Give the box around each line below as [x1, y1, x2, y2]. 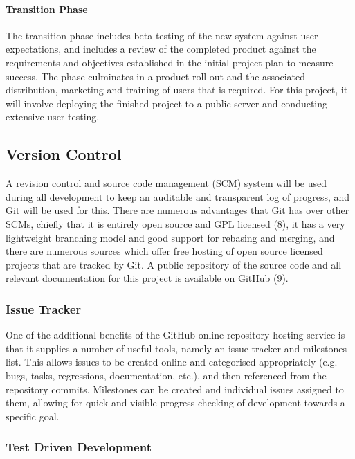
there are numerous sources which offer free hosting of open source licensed [6, 244, 323, 258]
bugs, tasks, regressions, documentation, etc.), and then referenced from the [6, 368, 327, 382]
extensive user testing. [6, 109, 100, 124]
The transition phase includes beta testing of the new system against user [6, 28, 318, 42]
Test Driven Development [6, 438, 152, 456]
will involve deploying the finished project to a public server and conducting [6, 96, 328, 110]
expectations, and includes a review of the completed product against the [6, 42, 316, 56]
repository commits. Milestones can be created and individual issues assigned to [6, 381, 344, 396]
